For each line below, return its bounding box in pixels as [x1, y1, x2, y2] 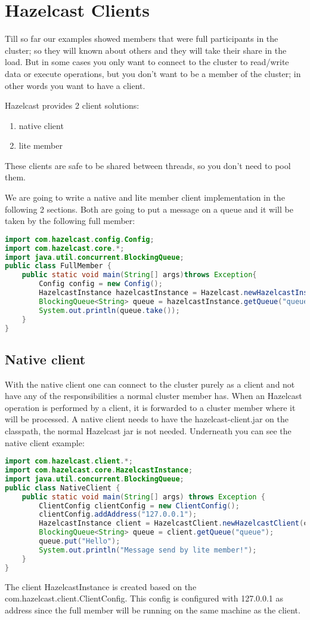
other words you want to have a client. [5, 79, 145, 91]
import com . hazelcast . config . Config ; [5, 235, 154, 244]
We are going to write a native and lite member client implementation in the [5, 191, 285, 204]
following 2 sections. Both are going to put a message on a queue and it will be [5, 202, 293, 215]
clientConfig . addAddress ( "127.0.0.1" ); [39, 510, 197, 519]
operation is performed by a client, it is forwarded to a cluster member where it [5, 401, 296, 413]
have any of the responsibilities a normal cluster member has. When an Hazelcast [5, 389, 302, 402]
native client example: [5, 436, 85, 449]
